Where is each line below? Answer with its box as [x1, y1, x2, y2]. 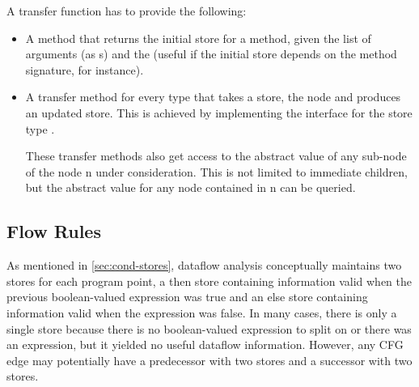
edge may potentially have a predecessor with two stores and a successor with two [6, 351, 413, 368]
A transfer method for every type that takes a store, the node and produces [25, 88, 401, 105]
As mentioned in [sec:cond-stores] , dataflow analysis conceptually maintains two [6, 257, 402, 274]
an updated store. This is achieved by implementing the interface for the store [25, 104, 413, 121]
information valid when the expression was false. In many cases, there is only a [6, 304, 397, 321]
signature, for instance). [25, 61, 144, 78]
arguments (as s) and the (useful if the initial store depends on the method [25, 45, 397, 62]
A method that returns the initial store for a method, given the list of [25, 29, 371, 46]
